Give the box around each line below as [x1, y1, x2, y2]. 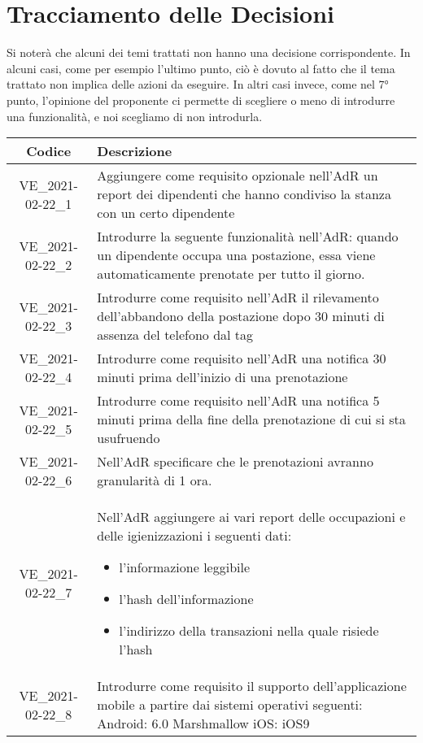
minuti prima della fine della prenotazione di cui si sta [97, 410, 406, 429]
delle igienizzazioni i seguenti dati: [97, 526, 292, 545]
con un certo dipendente [97, 203, 235, 223]
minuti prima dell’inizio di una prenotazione [97, 367, 348, 387]
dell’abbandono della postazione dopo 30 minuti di [97, 306, 385, 326]
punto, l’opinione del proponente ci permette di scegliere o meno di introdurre [7, 91, 395, 108]
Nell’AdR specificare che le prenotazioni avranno [97, 452, 373, 471]
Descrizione [97, 141, 172, 161]
